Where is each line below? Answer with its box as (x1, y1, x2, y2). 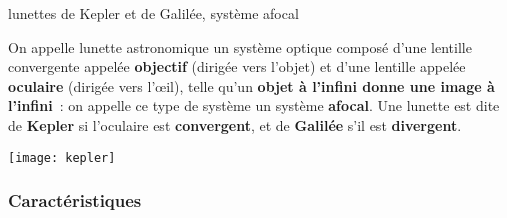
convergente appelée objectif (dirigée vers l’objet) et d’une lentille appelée (8, 56, 466, 77)
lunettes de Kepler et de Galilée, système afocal (8, 3, 299, 23)
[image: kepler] (8, 150, 116, 165)
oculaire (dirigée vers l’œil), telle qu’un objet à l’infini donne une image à (8, 75, 495, 96)
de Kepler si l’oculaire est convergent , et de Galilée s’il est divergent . (8, 114, 462, 135)
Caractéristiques (8, 188, 142, 213)
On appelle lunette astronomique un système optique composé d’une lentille (8, 36, 472, 57)
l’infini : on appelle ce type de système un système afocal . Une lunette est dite (8, 95, 500, 116)
